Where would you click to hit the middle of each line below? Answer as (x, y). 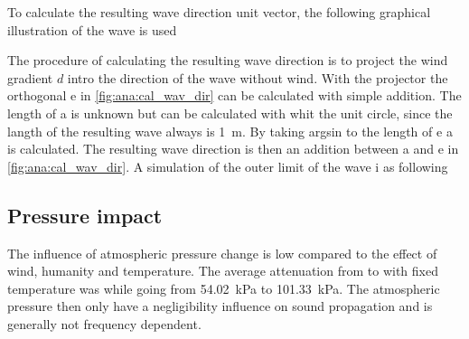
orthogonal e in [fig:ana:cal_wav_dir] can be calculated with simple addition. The (234, 95)
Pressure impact (85, 215)
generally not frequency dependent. (104, 323)
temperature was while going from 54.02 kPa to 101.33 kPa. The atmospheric (224, 288)
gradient (30, 77)
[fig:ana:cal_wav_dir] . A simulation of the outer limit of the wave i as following (228, 166)
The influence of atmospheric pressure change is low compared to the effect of (222, 253)
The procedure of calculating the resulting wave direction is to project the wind (228, 60)
